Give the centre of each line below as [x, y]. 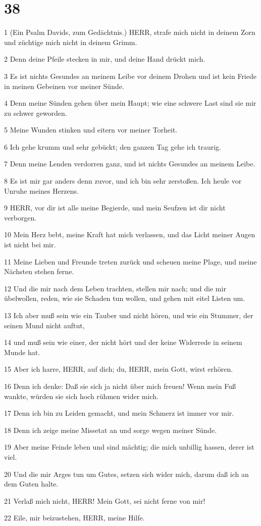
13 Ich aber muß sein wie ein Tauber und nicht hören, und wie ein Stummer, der [129, 315]
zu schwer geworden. [36, 113]
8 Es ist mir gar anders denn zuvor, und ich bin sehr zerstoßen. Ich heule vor [123, 181]
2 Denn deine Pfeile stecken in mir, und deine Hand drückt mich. [105, 59]
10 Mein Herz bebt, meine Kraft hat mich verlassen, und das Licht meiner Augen [130, 234]
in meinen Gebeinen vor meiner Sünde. [64, 86]
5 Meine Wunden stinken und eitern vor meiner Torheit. [91, 130]
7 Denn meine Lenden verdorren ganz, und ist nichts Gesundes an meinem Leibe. [130, 164]
